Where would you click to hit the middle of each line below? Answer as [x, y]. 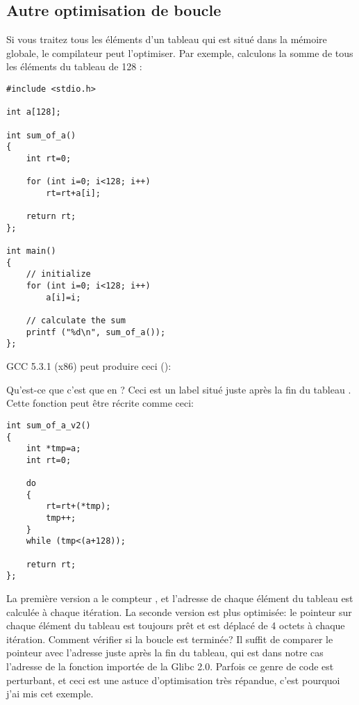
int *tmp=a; [53, 449]
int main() [31, 251]
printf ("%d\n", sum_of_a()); [96, 332]
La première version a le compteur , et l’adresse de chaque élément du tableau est [180, 598]
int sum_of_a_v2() [49, 425]
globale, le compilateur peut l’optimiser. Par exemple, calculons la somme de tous [180, 52]
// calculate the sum [76, 321]
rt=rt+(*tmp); [78, 507]
